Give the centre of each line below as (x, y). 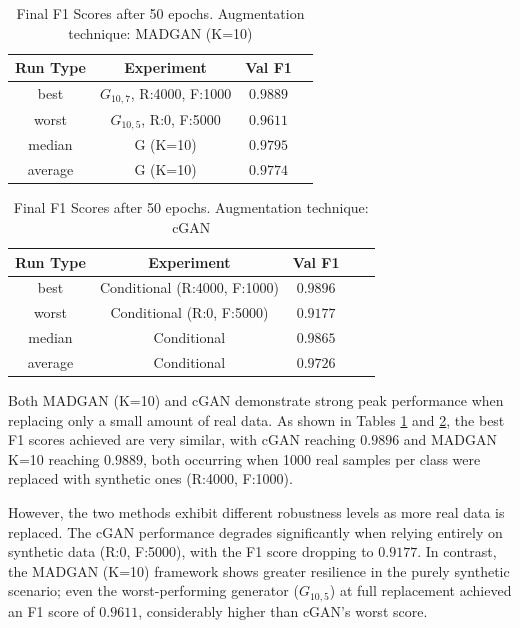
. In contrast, (457, 551)
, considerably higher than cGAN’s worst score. (283, 610)
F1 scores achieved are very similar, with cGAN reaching (182, 439)
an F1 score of (51, 610)
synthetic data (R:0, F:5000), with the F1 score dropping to (191, 551)
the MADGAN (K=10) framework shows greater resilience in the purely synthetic (259, 570)
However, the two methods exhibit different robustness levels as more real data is (256, 512)
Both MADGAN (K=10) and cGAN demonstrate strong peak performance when (256, 400)
